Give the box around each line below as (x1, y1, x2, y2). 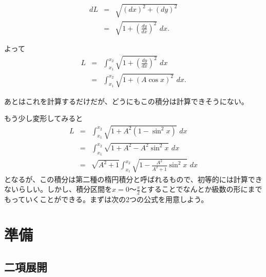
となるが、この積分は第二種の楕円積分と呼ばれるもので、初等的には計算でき (4, 173, 262, 184)
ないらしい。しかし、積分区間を (4, 184, 112, 194)
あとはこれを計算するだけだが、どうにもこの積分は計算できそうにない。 (4, 95, 249, 106)
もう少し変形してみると (4, 113, 83, 124)
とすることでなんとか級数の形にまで (140, 184, 262, 194)
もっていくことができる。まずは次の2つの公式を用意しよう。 (4, 194, 208, 205)
